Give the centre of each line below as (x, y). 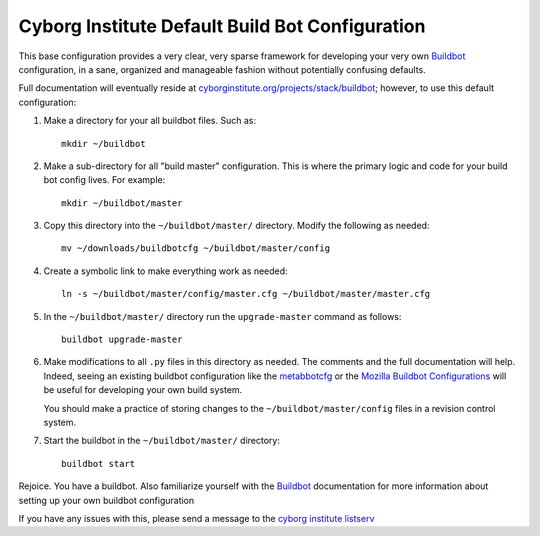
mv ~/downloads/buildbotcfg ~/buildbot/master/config (195, 248)
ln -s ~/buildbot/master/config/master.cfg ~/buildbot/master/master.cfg (246, 294)
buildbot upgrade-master (122, 339)
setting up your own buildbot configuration (106, 500)
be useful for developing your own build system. (143, 390)
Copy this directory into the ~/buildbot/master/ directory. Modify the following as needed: (236, 226)
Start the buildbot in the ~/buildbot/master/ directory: (161, 441)
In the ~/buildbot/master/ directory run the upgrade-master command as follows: (222, 316)
